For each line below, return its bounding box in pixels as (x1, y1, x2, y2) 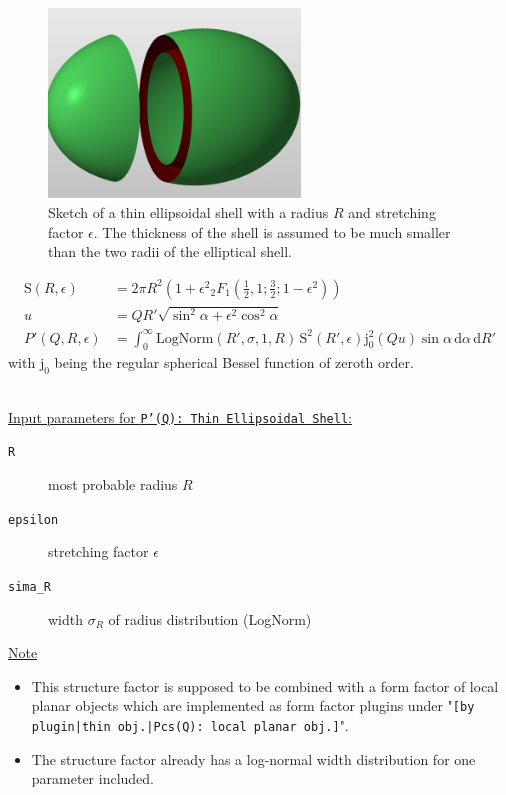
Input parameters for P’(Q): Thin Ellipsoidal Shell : (8, 406, 352, 427)
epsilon (8, 512, 59, 527)
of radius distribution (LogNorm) (108, 608, 312, 629)
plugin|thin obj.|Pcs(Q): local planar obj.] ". (31, 715, 349, 736)
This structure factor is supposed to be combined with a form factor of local (31, 675, 499, 696)
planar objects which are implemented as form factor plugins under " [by (31, 695, 475, 716)
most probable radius (48, 474, 178, 495)
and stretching (348, 201, 436, 222)
